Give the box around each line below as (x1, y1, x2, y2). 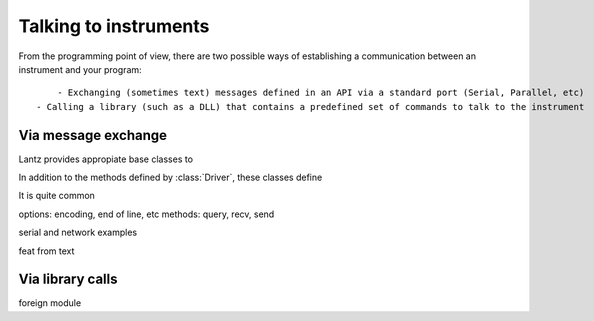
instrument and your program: (18, 63, 142, 75)
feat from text (18, 245, 75, 257)
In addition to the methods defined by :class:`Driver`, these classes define (18, 171, 323, 184)
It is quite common (18, 190, 95, 202)
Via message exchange (18, 126, 167, 144)
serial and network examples (18, 226, 138, 239)
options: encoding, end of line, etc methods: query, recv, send (18, 208, 275, 220)
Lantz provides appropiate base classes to (18, 153, 194, 165)
